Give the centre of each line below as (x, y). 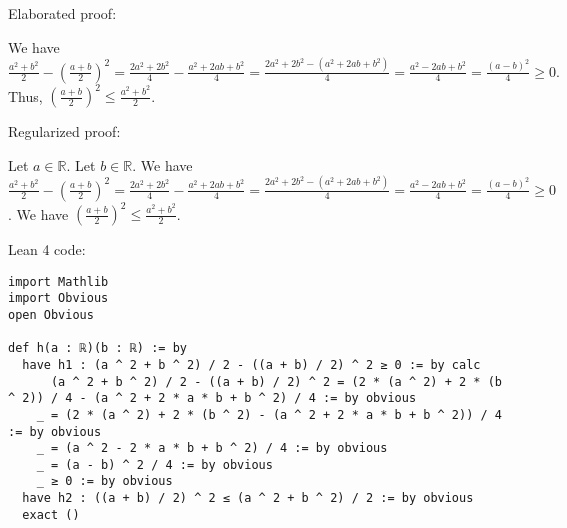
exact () (51, 514)
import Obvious (58, 298)
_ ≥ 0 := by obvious (104, 481)
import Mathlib (58, 281)
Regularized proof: (64, 131)
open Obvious (51, 314)
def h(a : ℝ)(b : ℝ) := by (97, 348)
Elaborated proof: (62, 13)
